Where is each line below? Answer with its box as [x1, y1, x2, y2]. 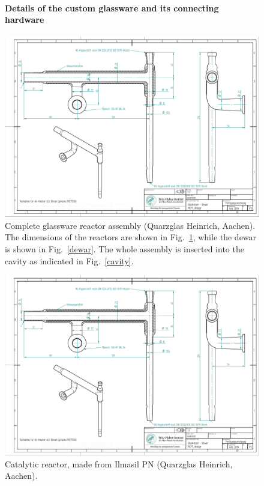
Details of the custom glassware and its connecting [5, 1, 219, 14]
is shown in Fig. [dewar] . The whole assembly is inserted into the [5, 242, 244, 255]
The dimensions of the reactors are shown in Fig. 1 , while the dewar [5, 231, 257, 243]
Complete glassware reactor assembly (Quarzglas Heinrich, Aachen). [5, 219, 256, 231]
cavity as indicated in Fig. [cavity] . [5, 254, 134, 267]
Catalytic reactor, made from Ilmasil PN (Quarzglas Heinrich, [5, 457, 233, 470]
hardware [5, 13, 44, 26]
